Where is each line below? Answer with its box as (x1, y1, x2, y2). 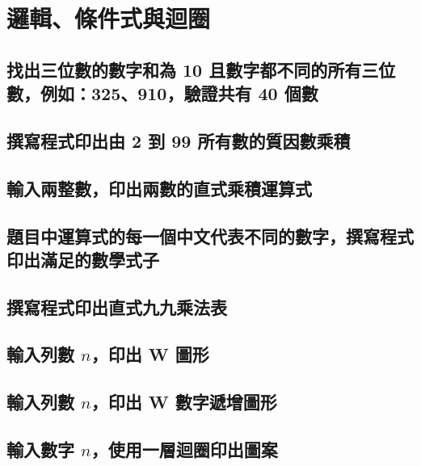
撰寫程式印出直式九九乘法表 (6, 294, 227, 319)
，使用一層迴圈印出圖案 (91, 437, 278, 462)
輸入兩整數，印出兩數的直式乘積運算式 (6, 175, 312, 200)
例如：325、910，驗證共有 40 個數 (40, 81, 318, 106)
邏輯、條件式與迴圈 (6, 2, 211, 35)
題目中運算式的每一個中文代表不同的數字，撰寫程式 (6, 223, 414, 248)
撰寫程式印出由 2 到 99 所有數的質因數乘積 (6, 128, 351, 153)
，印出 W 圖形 (91, 342, 209, 367)
